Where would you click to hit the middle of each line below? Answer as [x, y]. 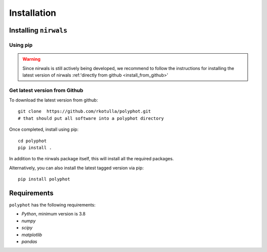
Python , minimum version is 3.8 [54, 214]
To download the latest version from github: [54, 100]
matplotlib [32, 235]
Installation [33, 13]
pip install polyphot [44, 179]
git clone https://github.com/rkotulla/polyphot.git [84, 111]
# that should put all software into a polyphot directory [91, 118]
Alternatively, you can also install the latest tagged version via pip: [76, 168]
